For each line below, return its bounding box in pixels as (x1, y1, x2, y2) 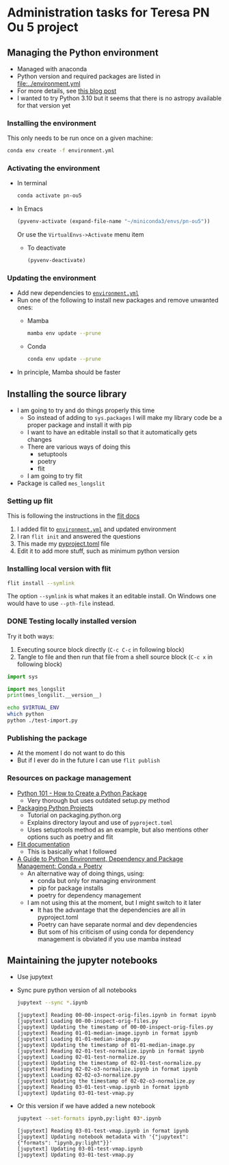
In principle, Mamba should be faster (16, 368, 121, 377)
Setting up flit (7, 496, 53, 506)
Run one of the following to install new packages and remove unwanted (16, 296, 219, 305)
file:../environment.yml (16, 80, 81, 87)
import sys (7, 673, 38, 680)
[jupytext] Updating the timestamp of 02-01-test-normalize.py (16, 1060, 202, 1067)
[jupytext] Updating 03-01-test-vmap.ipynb (16, 1146, 144, 1153)
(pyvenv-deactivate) (27, 257, 86, 264)
